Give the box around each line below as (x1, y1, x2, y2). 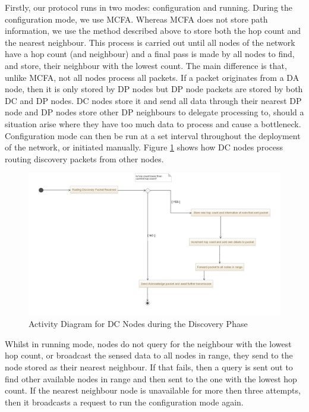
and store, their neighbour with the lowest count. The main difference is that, (5, 59, 287, 71)
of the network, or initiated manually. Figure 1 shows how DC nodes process (5, 141, 283, 153)
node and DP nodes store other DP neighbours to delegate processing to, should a (5, 106, 304, 118)
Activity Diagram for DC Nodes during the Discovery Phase (29, 317, 248, 330)
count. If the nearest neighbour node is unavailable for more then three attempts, (5, 384, 301, 397)
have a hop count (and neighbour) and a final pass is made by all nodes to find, (5, 48, 295, 60)
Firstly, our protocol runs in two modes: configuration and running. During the (5, 1, 292, 13)
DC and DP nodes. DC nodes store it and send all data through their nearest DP (5, 94, 302, 106)
